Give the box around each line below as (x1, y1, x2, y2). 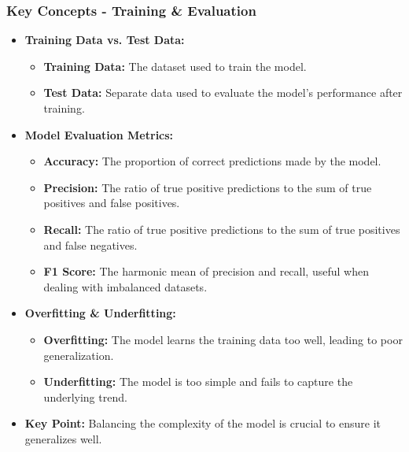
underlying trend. (43, 388, 127, 405)
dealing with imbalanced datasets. (43, 278, 208, 295)
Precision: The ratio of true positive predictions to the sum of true (43, 179, 372, 195)
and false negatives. (43, 236, 138, 253)
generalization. (43, 346, 114, 363)
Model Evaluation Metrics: (24, 126, 174, 143)
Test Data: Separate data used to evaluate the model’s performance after (43, 84, 403, 101)
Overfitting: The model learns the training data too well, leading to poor (43, 331, 403, 347)
